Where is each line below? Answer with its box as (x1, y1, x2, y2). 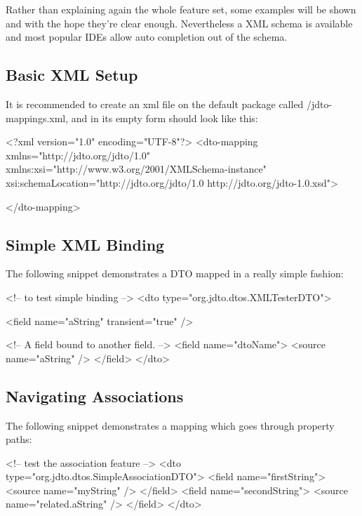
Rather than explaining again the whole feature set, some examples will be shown (6, 2, 356, 16)
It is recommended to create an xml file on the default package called (6, 96, 304, 111)
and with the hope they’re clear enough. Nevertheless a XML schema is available (6, 15, 353, 30)
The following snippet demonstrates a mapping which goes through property (6, 418, 335, 432)
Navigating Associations (6, 385, 184, 406)
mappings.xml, (6, 110, 69, 125)
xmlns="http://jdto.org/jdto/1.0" (6, 147, 150, 162)
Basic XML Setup (6, 64, 138, 86)
